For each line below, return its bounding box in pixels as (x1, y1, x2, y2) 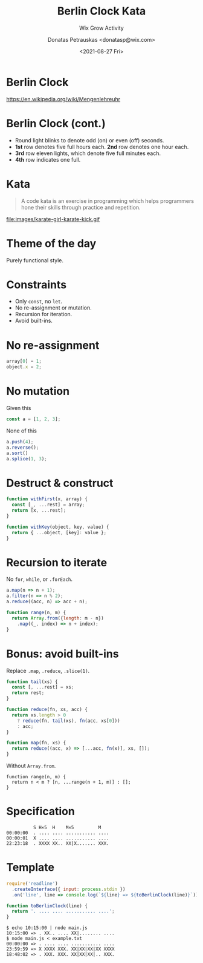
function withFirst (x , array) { (6, 496, 88, 502)
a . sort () (6, 450, 28, 456)
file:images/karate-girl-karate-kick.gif (6, 215, 100, 222)
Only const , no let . (14, 298, 62, 305)
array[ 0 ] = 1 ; (6, 359, 42, 365)
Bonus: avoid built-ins (6, 647, 119, 661)
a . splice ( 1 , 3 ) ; (6, 455, 47, 462)
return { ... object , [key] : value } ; (11, 529, 107, 535)
